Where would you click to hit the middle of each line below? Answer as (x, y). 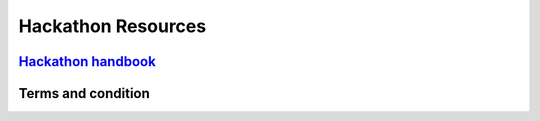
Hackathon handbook (87, 61)
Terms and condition (84, 93)
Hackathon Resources (112, 26)
